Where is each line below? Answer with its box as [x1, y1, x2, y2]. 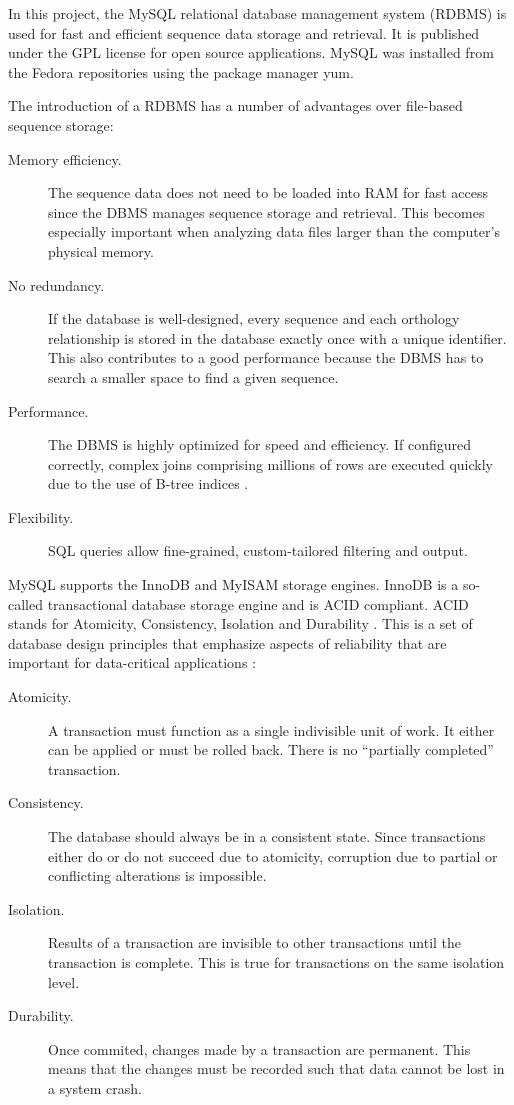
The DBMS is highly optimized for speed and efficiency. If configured [48, 434, 471, 455]
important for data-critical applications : [8, 652, 256, 673]
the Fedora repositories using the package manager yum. [8, 61, 354, 82]
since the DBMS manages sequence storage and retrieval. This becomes [48, 201, 485, 222]
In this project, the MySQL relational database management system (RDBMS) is [8, 3, 507, 23]
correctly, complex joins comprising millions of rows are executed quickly [48, 453, 493, 474]
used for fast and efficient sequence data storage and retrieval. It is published [8, 22, 480, 43]
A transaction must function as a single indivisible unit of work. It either [48, 719, 495, 740]
